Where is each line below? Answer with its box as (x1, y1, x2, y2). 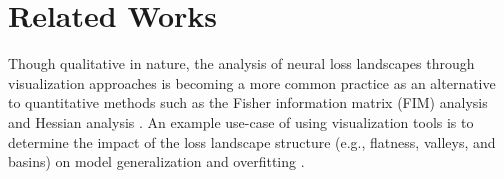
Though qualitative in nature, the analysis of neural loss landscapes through (8, 53, 475, 74)
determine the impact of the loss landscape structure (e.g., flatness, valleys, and (8, 131, 496, 152)
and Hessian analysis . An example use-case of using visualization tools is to (8, 111, 474, 132)
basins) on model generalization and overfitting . (8, 151, 305, 172)
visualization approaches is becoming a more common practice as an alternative (8, 72, 496, 93)
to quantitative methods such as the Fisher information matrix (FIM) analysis (8, 92, 488, 113)
